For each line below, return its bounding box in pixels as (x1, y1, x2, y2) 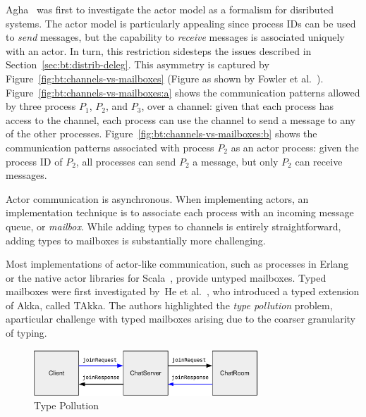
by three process (6, 99, 76, 113)
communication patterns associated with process (6, 139, 214, 154)
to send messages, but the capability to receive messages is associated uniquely (6, 30, 345, 44)
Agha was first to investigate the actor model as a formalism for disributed (6, 2, 334, 16)
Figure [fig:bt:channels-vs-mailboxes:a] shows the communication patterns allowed (6, 85, 360, 99)
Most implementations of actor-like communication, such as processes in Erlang (6, 256, 349, 271)
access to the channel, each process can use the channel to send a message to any (6, 112, 355, 127)
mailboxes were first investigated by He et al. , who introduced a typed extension (6, 284, 360, 299)
